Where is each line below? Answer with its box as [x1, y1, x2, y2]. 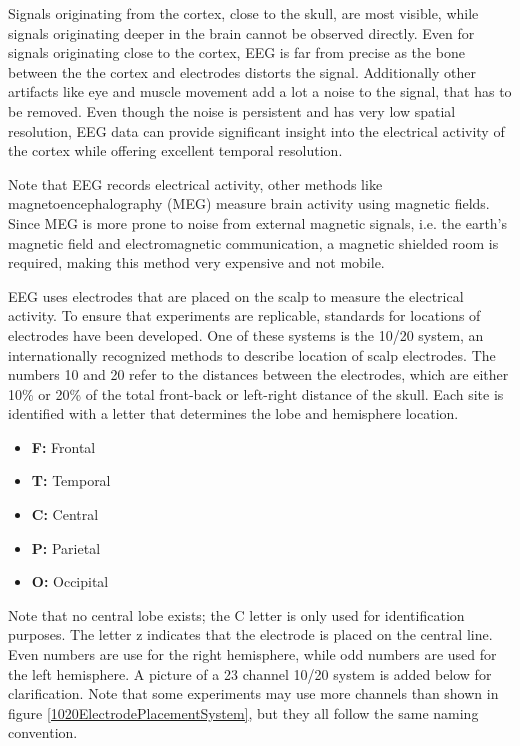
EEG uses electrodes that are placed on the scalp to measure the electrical [8, 285, 464, 306]
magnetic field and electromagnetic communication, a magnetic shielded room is [8, 232, 499, 253]
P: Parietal [31, 537, 101, 558]
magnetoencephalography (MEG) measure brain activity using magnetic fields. [8, 193, 490, 214]
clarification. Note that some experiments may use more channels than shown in [8, 683, 499, 704]
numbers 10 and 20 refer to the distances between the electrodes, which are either [8, 364, 509, 385]
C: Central [31, 504, 99, 525]
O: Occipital [31, 571, 109, 592]
